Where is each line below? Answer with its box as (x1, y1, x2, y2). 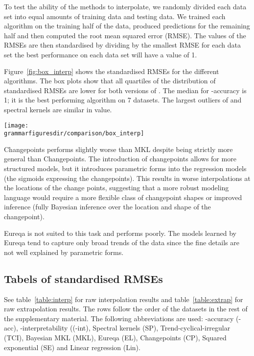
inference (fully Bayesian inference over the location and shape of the (4, 202, 211, 212)
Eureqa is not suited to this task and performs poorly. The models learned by (4, 228, 236, 238)
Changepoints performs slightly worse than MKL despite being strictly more (4, 144, 233, 154)
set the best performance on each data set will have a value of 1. (4, 49, 197, 59)
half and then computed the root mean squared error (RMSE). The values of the (4, 30, 246, 40)
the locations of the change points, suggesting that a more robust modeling (4, 182, 229, 193)
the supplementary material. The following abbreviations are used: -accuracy (4, 313, 234, 323)
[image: (4, 122, 29, 129)
